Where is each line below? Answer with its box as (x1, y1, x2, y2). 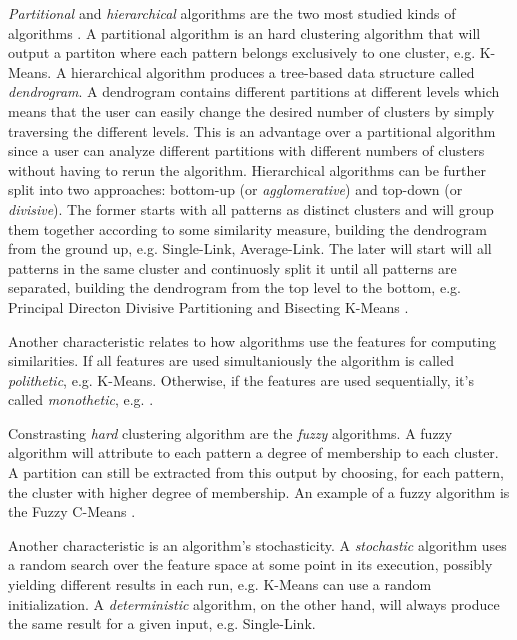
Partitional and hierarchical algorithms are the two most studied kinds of (8, 3, 456, 23)
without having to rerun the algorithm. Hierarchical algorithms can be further (8, 159, 487, 180)
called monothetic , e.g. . (8, 389, 154, 410)
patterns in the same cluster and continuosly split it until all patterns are (8, 257, 457, 278)
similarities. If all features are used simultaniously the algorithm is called (8, 350, 454, 371)
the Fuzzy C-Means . (8, 501, 136, 522)
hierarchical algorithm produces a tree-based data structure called (71, 61, 475, 82)
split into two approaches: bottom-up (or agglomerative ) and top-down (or (8, 179, 463, 200)
